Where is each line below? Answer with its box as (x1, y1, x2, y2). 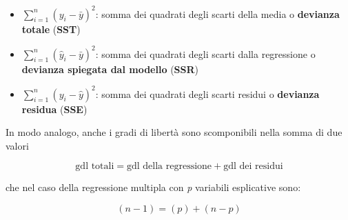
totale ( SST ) (21, 21, 81, 36)
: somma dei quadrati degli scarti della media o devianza (95, 6, 340, 21)
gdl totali (75, 161, 114, 172)
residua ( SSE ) (21, 101, 88, 116)
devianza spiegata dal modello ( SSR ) (21, 61, 199, 76)
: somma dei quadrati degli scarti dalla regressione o (95, 46, 316, 61)
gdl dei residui (223, 161, 283, 172)
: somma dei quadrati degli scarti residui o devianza (95, 86, 320, 101)
